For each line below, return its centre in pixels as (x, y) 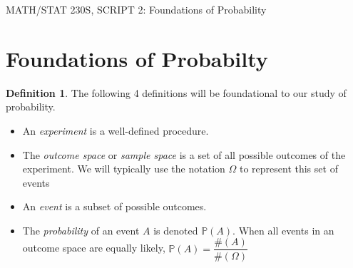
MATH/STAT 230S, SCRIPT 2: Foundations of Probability (136, 9)
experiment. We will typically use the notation (124, 169)
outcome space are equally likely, (94, 248)
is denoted (176, 230)
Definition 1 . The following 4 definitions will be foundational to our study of (176, 92)
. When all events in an (283, 230)
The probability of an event (81, 230)
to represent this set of (288, 169)
